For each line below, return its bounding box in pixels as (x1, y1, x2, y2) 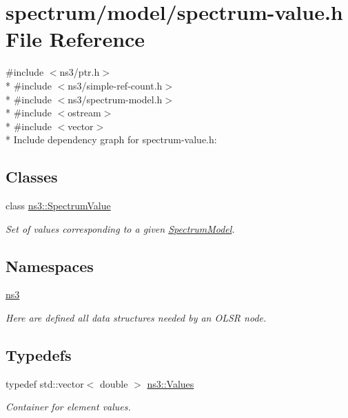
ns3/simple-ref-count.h (68, 78, 163, 92)
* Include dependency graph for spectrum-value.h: (6, 132, 217, 147)
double (100, 376, 128, 390)
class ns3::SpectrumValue (6, 198, 111, 213)
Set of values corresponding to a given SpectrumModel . (6, 221, 235, 236)
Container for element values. (6, 399, 131, 414)
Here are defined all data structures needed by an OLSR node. (6, 311, 267, 325)
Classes (6, 166, 58, 187)
